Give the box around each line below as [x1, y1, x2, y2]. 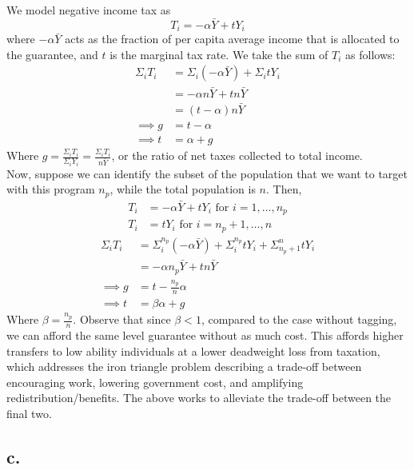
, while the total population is [109, 181, 256, 197]
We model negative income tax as [6, 2, 171, 18]
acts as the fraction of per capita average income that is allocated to [65, 30, 400, 47]
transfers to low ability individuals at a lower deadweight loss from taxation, [6, 342, 380, 359]
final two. [6, 404, 52, 421]
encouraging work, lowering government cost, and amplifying [6, 373, 304, 390]
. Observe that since [73, 311, 171, 328]
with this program [6, 181, 95, 197]
